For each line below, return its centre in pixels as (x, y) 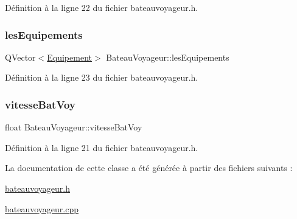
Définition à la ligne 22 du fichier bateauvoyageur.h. (102, 7)
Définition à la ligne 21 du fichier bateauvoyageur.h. (102, 147)
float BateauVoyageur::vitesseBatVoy (74, 127)
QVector (20, 57)
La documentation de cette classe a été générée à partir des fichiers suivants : (149, 168)
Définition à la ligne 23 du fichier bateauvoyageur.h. (102, 77)
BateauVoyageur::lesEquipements (168, 57)
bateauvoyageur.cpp (42, 208)
